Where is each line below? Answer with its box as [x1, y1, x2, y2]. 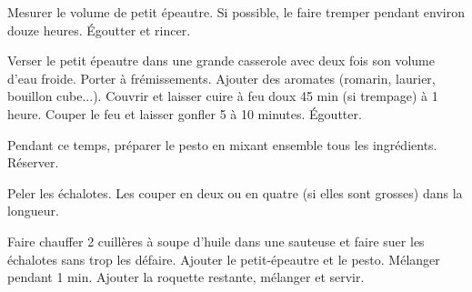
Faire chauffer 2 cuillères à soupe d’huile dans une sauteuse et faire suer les [7, 231, 425, 250]
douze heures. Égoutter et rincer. [7, 20, 191, 39]
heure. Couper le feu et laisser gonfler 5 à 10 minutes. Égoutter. [7, 104, 362, 123]
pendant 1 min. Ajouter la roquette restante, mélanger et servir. [7, 267, 365, 287]
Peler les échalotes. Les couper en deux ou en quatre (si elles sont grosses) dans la [7, 183, 463, 202]
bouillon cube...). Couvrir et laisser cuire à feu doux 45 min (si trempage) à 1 [7, 86, 438, 106]
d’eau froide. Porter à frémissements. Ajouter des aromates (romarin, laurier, [7, 68, 436, 87]
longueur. [7, 201, 59, 220]
